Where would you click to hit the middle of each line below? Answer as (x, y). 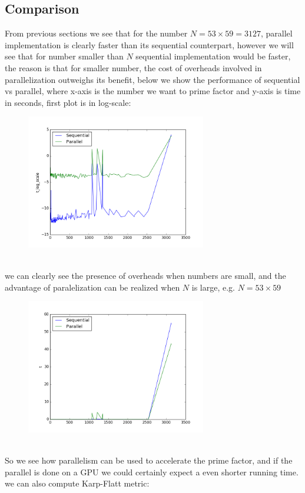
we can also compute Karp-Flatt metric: (77, 483)
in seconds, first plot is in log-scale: (68, 102)
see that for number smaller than (64, 56)
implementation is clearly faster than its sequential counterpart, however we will (149, 44)
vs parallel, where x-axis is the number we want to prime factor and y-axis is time (153, 91)
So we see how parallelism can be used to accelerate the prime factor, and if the (149, 460)
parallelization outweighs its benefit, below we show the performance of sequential (152, 79)
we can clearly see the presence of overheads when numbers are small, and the (145, 276)
